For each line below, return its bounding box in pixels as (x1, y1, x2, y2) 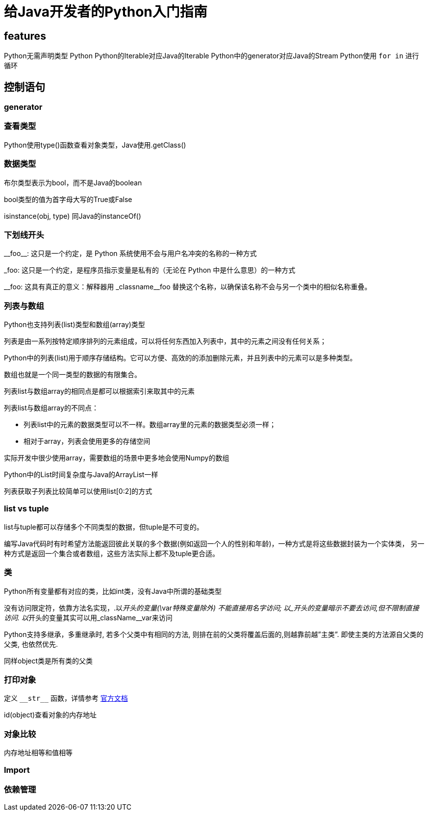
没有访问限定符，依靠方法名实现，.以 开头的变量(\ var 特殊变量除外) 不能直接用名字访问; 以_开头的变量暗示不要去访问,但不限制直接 (4, 603, 419, 612)
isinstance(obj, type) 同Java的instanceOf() (4, 211, 141, 220)
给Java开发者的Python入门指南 (4, 3, 207, 20)
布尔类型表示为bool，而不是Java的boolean (4, 178, 142, 187)
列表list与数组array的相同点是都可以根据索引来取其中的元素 (4, 387, 195, 396)
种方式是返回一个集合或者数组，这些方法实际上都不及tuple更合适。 (4, 549, 219, 558)
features (4, 29, 46, 42)
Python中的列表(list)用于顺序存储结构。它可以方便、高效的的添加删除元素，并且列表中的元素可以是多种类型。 (4, 354, 357, 362)
